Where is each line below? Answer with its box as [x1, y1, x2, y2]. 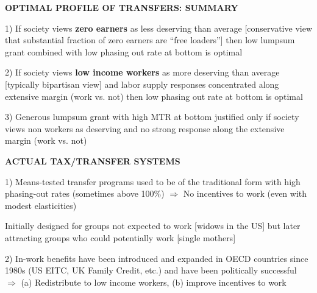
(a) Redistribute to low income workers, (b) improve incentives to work [21, 275, 287, 288]
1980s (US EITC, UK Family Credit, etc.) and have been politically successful [5, 264, 297, 277]
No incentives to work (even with [183, 187, 307, 200]
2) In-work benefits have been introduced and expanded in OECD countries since [5, 252, 308, 264]
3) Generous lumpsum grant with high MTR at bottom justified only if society [5, 110, 299, 123]
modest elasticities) [5, 199, 77, 211]
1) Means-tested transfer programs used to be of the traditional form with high [5, 175, 301, 188]
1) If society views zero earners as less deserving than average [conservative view [5, 21, 312, 34]
